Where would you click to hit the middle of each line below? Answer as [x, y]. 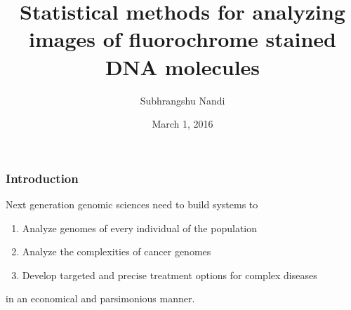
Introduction [42, 178]
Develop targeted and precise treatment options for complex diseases [170, 275]
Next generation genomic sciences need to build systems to [132, 204]
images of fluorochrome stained [183, 39]
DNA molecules [183, 66]
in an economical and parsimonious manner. [100, 298]
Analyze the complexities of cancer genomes [117, 251]
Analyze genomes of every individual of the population [140, 228]
